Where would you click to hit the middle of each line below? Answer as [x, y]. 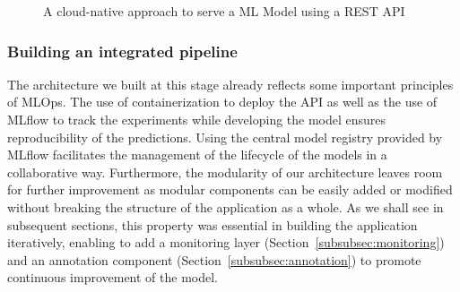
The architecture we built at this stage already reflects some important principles [230, 84]
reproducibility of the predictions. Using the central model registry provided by [225, 137]
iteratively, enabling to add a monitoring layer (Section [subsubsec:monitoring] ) [226, 242]
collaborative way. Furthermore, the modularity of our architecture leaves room [225, 172]
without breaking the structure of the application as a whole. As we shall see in [226, 206]
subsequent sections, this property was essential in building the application [213, 224]
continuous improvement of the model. [113, 277]
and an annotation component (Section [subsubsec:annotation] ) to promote [214, 259]
